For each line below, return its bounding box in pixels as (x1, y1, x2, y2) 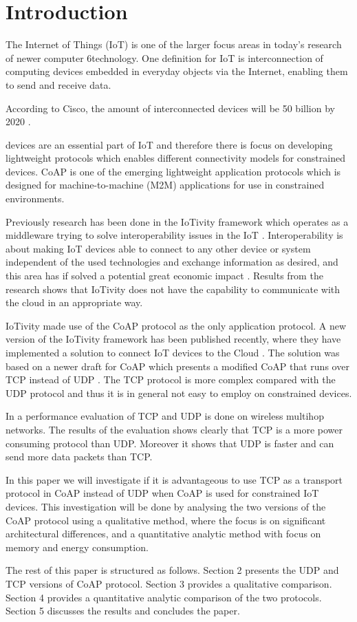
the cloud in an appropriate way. (6, 295, 143, 310)
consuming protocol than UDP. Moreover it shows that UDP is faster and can (6, 436, 334, 450)
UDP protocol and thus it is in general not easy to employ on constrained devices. (6, 385, 352, 400)
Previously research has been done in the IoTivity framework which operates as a (6, 214, 349, 228)
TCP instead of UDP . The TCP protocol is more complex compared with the (6, 372, 336, 387)
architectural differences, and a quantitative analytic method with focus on (6, 526, 321, 541)
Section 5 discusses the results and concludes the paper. (6, 603, 240, 618)
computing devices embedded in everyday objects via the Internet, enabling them (6, 64, 348, 78)
